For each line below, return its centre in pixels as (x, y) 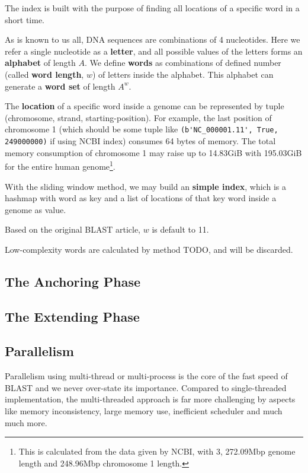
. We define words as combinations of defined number (183, 63)
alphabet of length (40, 63)
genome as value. (36, 209)
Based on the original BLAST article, (73, 229)
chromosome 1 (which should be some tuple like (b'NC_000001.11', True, (142, 129)
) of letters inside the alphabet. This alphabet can (183, 74)
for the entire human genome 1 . (60, 165)
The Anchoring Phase (73, 281)
